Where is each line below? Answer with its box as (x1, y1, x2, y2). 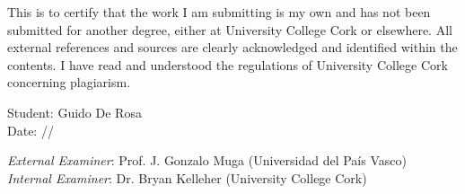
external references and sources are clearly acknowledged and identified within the (7, 38, 458, 57)
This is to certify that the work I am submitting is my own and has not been (7, 3, 431, 21)
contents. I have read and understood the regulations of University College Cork (7, 55, 448, 74)
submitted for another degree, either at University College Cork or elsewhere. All (7, 20, 452, 39)
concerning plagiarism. (7, 73, 131, 92)
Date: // (7, 120, 54, 139)
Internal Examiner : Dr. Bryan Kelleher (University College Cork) (7, 168, 367, 187)
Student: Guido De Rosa (7, 102, 142, 121)
